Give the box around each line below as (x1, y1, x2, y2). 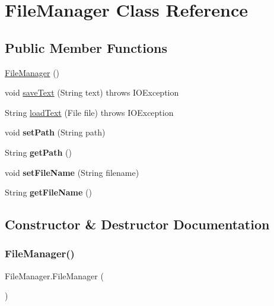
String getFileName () (5, 186, 92, 198)
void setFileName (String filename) (5, 166, 139, 178)
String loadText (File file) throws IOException (5, 106, 174, 118)
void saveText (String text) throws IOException (5, 86, 179, 99)
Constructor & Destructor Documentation (5, 215, 270, 234)
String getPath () (5, 146, 72, 158)
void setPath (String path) (5, 126, 106, 138)
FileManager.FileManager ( (5, 269, 104, 282)
